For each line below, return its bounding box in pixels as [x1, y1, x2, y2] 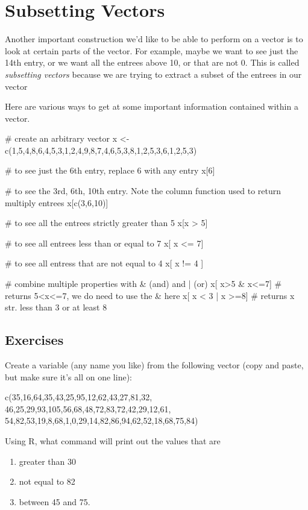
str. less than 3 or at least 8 [5, 301, 107, 313]
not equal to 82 [19, 475, 75, 488]
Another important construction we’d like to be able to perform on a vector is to [5, 33, 303, 45]
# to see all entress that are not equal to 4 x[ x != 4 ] [5, 257, 204, 269]
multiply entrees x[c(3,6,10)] [5, 196, 108, 209]
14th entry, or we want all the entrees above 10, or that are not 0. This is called [5, 56, 300, 69]
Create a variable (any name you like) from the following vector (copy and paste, [5, 359, 304, 371]
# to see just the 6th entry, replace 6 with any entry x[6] [5, 164, 215, 177]
